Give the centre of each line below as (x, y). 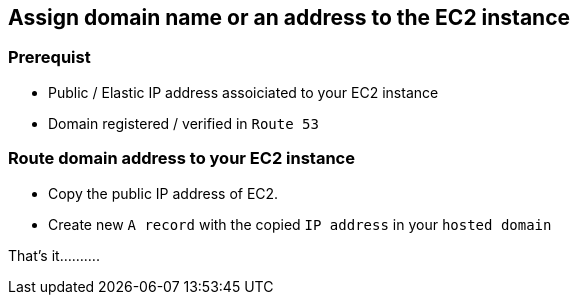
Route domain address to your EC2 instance (181, 158)
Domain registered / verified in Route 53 (183, 123)
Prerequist (49, 57)
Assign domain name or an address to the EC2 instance (289, 17)
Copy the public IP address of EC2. (163, 193)
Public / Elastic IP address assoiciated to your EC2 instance (243, 92)
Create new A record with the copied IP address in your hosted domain (300, 224)
